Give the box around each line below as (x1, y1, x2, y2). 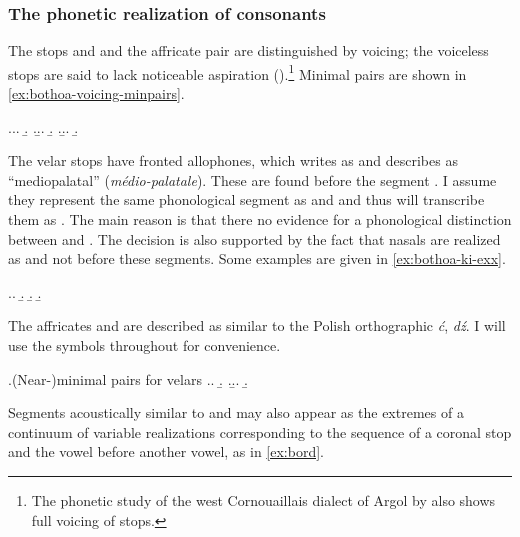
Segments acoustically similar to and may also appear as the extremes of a (8, 402, 464, 423)
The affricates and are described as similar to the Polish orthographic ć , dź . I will (8, 315, 506, 336)
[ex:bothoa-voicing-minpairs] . (8, 83, 185, 104)
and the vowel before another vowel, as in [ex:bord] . (8, 441, 324, 462)
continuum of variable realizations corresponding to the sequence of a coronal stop (8, 421, 512, 442)
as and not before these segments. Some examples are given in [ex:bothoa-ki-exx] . (8, 248, 506, 269)
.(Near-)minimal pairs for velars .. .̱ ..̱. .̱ (8, 368, 248, 389)
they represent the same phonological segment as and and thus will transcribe (8, 189, 485, 210)
